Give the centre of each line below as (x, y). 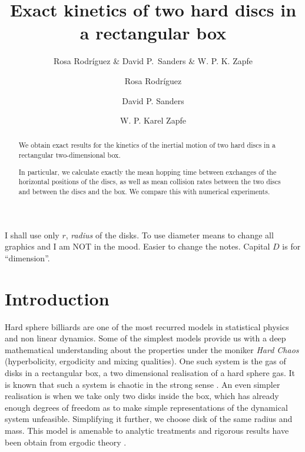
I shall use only (32, 235)
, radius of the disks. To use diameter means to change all (170, 235)
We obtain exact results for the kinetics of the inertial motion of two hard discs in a (147, 145)
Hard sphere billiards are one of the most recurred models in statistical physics (147, 326)
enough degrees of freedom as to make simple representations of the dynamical (146, 407)
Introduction (57, 298)
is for (291, 246)
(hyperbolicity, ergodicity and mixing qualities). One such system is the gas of (145, 361)
